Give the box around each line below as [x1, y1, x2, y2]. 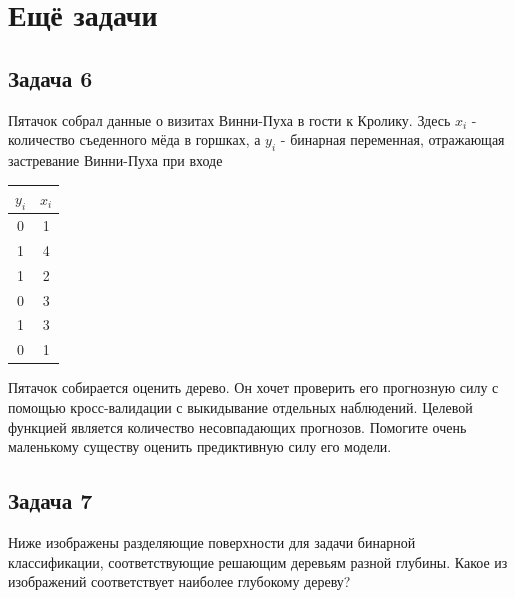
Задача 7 [8, 485, 93, 516]
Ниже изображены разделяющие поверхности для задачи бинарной [8, 532, 416, 552]
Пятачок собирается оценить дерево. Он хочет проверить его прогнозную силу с [8, 377, 499, 398]
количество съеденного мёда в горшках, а [8, 129, 261, 150]
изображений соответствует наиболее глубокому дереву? [8, 571, 351, 592]
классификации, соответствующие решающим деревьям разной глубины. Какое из [8, 551, 508, 572]
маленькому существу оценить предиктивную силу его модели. [8, 436, 392, 457]
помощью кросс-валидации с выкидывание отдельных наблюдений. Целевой [8, 397, 473, 418]
